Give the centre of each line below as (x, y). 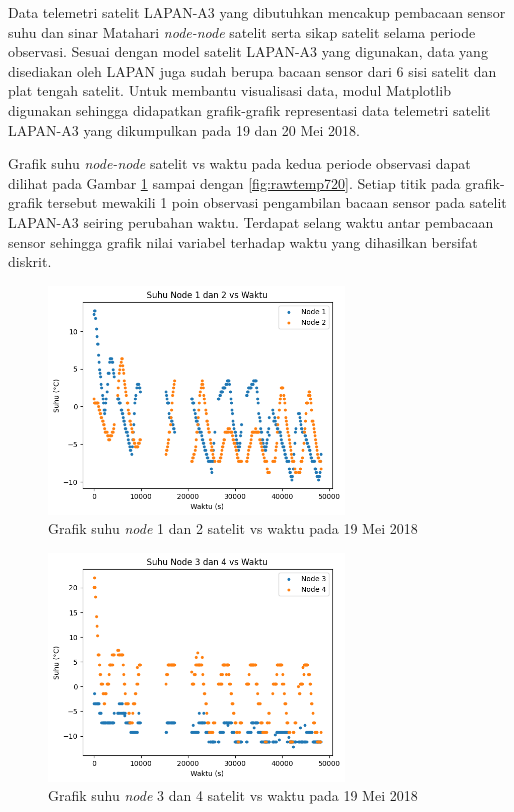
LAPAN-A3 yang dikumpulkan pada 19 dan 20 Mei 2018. (184, 129)
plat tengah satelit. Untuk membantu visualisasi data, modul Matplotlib (229, 90)
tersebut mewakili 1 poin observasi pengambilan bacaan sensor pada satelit (277, 202)
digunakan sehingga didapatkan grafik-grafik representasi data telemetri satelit (249, 109)
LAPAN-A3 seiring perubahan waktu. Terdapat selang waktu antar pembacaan (251, 221)
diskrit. (30, 261)
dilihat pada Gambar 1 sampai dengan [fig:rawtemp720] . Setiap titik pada (234, 182)
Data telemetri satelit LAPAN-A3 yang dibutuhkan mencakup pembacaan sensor (257, 12)
